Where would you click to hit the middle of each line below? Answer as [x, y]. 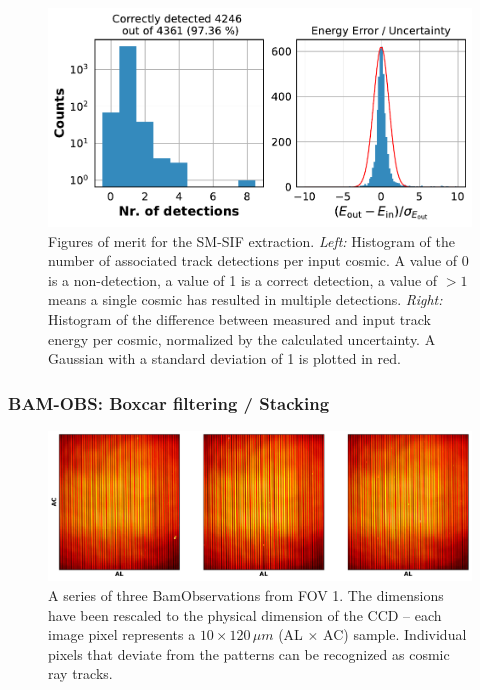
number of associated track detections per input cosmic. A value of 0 [258, 260]
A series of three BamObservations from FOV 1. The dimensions [246, 595]
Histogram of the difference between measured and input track [239, 318]
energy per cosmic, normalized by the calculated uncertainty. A [242, 338]
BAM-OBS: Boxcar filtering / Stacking [169, 402]
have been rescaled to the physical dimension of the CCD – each [245, 614]
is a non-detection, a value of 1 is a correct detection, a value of [243, 279]
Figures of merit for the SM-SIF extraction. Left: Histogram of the [251, 240]
